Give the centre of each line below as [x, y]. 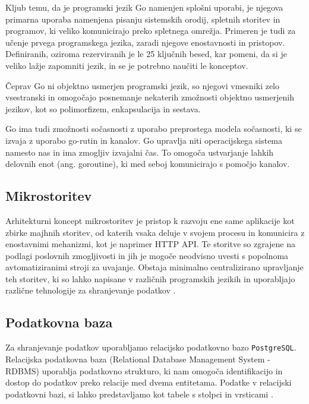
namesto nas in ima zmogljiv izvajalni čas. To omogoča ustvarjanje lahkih [140, 152]
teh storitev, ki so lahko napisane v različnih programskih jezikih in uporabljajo [150, 278]
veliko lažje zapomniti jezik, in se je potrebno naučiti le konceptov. [127, 65]
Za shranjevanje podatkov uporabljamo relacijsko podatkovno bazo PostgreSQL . [151, 347]
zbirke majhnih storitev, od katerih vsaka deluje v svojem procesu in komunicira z [155, 232]
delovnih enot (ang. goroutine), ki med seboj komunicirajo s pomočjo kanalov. [148, 164]
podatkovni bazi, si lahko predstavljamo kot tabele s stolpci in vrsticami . [139, 394]
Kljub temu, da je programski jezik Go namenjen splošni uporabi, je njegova [144, 7]
